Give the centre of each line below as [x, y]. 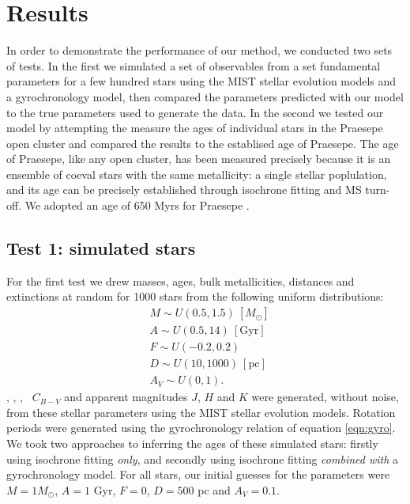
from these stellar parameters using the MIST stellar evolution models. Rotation [201, 412]
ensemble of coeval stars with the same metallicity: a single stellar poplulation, [197, 174]
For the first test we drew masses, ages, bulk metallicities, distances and [181, 280]
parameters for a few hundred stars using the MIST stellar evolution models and [201, 81]
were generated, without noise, [325, 397]
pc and [214, 489]
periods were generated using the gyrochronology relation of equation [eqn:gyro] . [201, 428]
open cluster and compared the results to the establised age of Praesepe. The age [203, 143]
